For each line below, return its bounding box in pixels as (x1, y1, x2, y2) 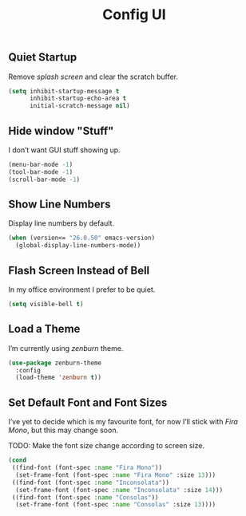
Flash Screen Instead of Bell (8, 263, 150, 277)
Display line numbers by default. (8, 219, 114, 228)
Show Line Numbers (8, 198, 111, 211)
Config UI (102, 6, 166, 24)
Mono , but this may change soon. (8, 425, 118, 435)
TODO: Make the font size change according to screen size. (8, 441, 205, 451)
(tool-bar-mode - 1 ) (8, 167, 73, 176)
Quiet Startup (8, 50, 77, 65)
